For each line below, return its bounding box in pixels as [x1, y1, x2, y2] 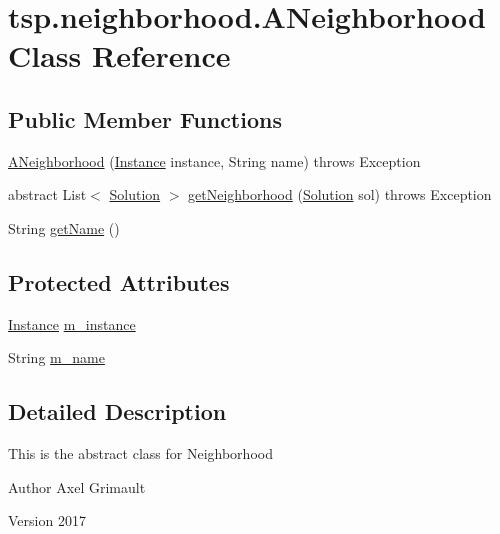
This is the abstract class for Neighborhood [8, 443, 273, 464]
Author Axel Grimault [8, 476, 146, 497]
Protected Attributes [8, 266, 230, 297]
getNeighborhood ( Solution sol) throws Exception [188, 184, 492, 205]
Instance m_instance [8, 313, 136, 334]
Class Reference [8, 35, 231, 76]
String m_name [8, 347, 105, 368]
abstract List [8, 184, 87, 205]
